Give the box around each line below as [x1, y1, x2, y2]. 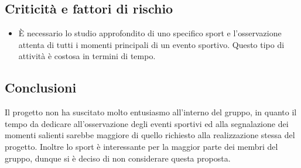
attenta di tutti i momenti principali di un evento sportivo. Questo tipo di [18, 38, 285, 50]
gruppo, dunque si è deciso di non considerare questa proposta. [5, 152, 231, 164]
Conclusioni [5, 78, 77, 97]
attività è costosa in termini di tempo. [18, 50, 156, 62]
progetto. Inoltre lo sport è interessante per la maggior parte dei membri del [5, 140, 278, 152]
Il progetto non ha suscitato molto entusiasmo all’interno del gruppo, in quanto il [5, 106, 297, 118]
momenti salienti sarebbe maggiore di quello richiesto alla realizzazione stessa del [5, 129, 295, 141]
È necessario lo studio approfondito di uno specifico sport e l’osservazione [18, 27, 282, 39]
